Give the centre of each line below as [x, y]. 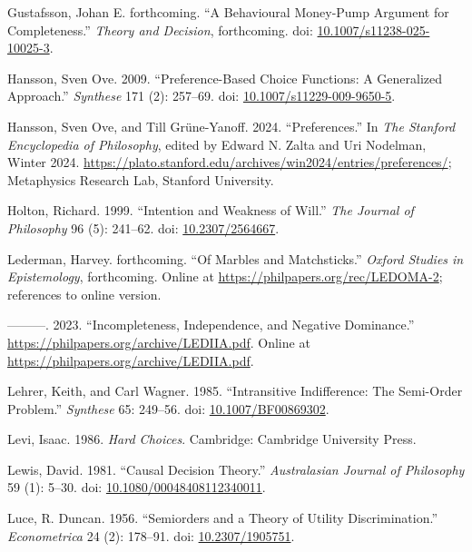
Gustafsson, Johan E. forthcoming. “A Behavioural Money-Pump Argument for [228, 12]
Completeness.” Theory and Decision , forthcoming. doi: [160, 30]
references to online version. [84, 294]
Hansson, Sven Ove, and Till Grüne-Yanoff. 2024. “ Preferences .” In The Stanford [231, 126]
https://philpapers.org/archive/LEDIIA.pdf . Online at [159, 342]
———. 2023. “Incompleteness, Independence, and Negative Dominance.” [211, 325]
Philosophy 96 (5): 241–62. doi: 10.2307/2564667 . [143, 227]
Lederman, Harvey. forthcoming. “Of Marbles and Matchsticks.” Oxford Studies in [236, 258]
